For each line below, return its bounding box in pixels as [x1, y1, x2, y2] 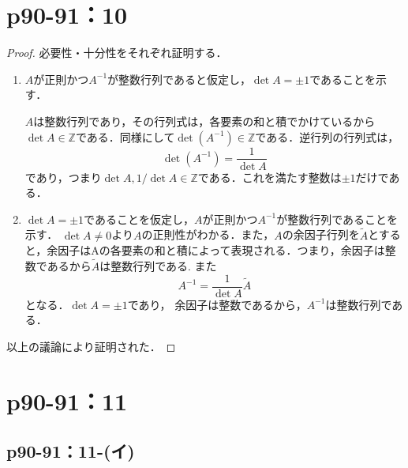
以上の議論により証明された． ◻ [6, 338, 176, 354]
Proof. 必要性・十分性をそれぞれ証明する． [6, 44, 227, 61]
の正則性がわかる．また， [141, 226, 275, 243]
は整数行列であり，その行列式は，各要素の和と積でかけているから [33, 112, 376, 129]
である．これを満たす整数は [197, 168, 342, 185]
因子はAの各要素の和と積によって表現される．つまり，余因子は [58, 242, 385, 259]
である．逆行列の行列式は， [255, 128, 399, 145]
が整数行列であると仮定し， [107, 70, 251, 87]
